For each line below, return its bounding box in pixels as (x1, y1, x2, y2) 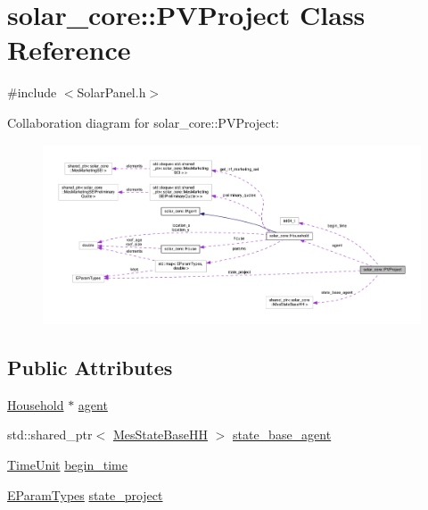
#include (7, 83, 57, 102)
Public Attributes (7, 353, 173, 380)
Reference (7, 31, 131, 68)
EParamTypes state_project (7, 485, 163, 504)
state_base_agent (232, 425, 332, 444)
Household (7, 395, 64, 414)
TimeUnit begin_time (7, 455, 128, 473)
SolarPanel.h (77, 83, 146, 102)
